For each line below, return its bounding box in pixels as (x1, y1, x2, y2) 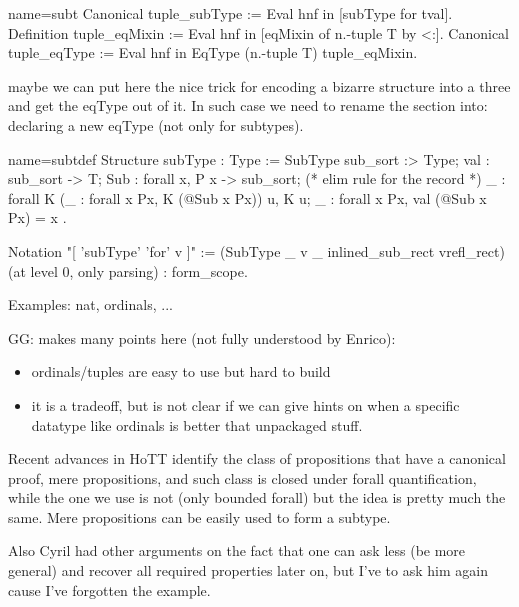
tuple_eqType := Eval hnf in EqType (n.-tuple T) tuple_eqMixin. (8, 42, 418, 63)
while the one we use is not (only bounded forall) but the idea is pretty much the (8, 487, 506, 508)
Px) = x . (8, 207, 67, 228)
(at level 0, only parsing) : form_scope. (8, 260, 248, 281)
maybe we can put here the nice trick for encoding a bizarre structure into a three (8, 75, 511, 96)
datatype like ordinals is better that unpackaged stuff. (31, 414, 363, 435)
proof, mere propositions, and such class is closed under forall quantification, (8, 467, 477, 488)
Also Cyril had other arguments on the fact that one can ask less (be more (8, 540, 466, 561)
